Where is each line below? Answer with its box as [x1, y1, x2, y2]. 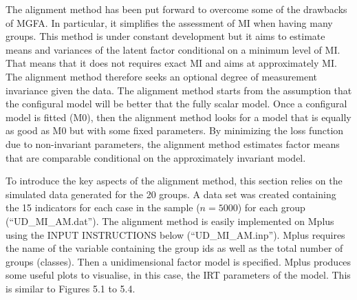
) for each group [237, 200, 305, 215]
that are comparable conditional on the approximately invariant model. [6, 150, 306, 164]
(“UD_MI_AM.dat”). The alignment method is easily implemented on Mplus [6, 213, 334, 228]
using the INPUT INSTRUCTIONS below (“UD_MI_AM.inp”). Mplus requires [6, 227, 345, 242]
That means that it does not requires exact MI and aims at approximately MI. [6, 56, 337, 70]
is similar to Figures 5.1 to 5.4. [6, 281, 136, 295]
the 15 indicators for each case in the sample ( [6, 200, 200, 215]
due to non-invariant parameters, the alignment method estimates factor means [6, 136, 340, 151]
